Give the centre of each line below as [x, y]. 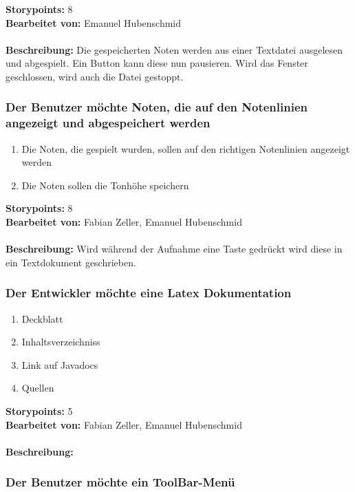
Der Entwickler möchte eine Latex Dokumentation [149, 293]
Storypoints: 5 [39, 411]
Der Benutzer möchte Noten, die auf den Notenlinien [157, 107]
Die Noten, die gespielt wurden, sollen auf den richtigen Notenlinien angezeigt [186, 148]
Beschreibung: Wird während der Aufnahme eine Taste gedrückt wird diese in [174, 249]
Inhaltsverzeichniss [61, 342]
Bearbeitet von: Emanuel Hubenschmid [94, 22]
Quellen [38, 388]
